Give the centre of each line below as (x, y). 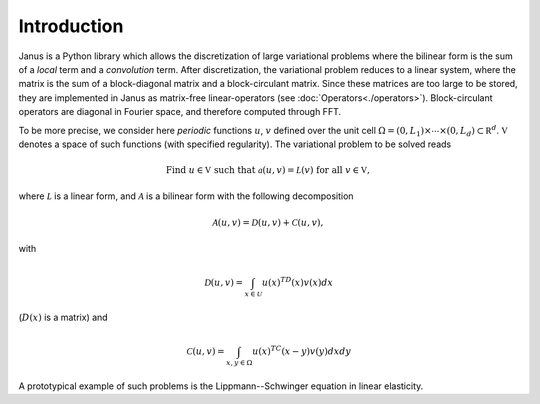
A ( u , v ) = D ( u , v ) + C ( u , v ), (267, 222)
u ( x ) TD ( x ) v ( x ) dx (297, 282)
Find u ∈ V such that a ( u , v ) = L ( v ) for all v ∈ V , (267, 170)
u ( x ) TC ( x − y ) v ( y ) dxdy (301, 350)
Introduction (71, 26)
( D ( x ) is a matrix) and (63, 317)
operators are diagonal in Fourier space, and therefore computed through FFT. (180, 112)
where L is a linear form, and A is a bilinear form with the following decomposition (186, 196)
